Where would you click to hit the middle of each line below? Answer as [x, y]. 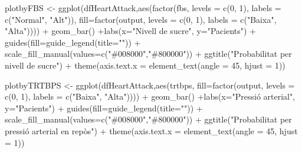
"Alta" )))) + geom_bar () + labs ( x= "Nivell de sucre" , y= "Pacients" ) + [131, 31]
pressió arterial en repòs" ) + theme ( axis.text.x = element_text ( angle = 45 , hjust [151, 130]
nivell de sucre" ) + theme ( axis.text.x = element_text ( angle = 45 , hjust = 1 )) [145, 65]
